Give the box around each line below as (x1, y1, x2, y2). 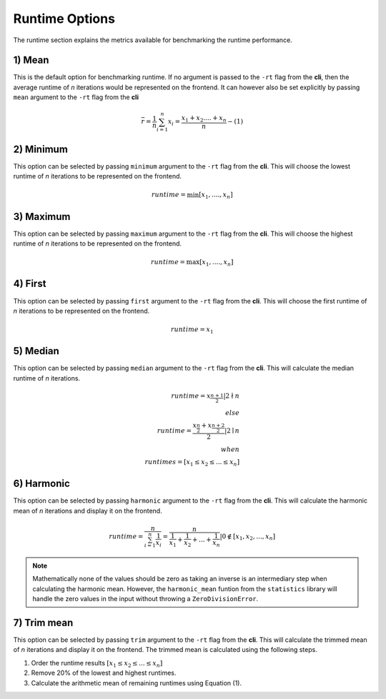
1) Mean (13, 54, 49, 66)
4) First (13, 278, 46, 290)
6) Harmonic (13, 478, 71, 490)
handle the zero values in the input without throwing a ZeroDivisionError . (32, 595, 259, 603)
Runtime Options (13, 11, 116, 26)
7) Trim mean (13, 616, 74, 628)
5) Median (13, 345, 60, 357)
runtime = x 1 (170, 326, 214, 335)
